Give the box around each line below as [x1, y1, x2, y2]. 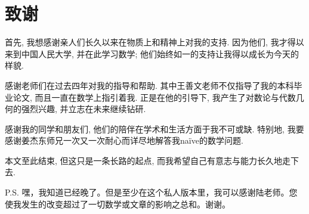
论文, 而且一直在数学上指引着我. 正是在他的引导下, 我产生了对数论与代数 [13, 91, 296, 103]
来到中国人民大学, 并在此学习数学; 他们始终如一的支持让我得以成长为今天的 [5, 47, 299, 60]
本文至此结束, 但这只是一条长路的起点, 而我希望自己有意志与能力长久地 [5, 154, 283, 166]
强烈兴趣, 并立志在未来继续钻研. [21, 103, 146, 115]
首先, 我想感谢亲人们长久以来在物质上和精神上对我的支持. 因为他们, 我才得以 [5, 36, 304, 48]
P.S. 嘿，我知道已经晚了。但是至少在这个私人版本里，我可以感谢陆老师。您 [5, 186, 298, 199]
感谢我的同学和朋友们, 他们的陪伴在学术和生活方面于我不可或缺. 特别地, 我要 [5, 122, 304, 135]
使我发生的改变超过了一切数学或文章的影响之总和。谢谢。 [5, 197, 230, 210]
